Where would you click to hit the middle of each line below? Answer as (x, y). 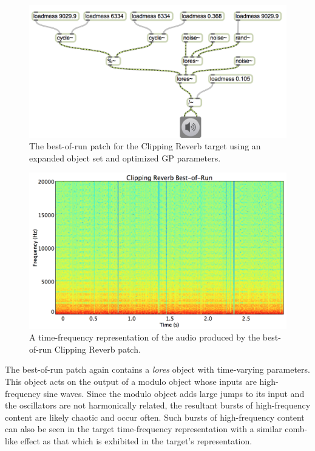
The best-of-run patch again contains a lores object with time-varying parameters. (157, 369)
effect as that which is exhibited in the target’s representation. (136, 440)
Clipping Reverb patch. (97, 349)
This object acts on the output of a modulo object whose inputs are (131, 381)
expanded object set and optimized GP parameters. (125, 158)
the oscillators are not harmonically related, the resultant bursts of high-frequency (158, 405)
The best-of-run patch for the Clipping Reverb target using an (145, 146)
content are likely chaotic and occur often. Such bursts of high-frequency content (155, 417)
